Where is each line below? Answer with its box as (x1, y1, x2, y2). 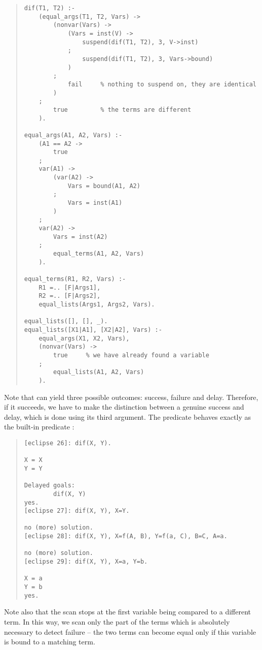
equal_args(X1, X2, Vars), (39, 334, 130, 342)
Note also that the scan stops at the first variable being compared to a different (4, 606, 251, 617)
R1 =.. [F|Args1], (39, 284, 101, 291)
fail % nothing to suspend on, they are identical (67, 80, 256, 88)
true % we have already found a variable (53, 351, 209, 359)
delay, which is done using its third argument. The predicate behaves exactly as (4, 411, 251, 422)
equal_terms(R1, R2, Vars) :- (24, 275, 126, 283)
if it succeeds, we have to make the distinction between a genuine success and (4, 401, 244, 412)
